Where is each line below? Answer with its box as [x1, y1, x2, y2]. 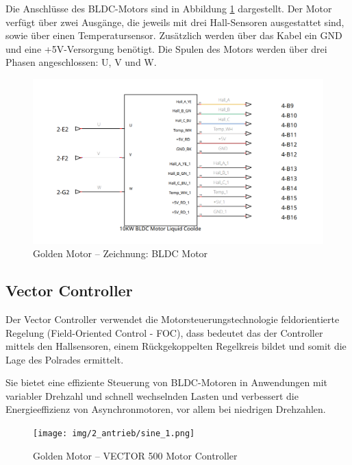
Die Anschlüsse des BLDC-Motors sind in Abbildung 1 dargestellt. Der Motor [5, 1, 332, 15]
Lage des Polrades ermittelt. [5, 352, 124, 366]
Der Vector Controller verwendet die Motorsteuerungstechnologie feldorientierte [5, 311, 340, 326]
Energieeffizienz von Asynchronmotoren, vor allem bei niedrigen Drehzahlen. [5, 402, 326, 416]
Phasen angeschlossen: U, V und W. [5, 55, 157, 69]
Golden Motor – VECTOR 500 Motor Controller [33, 448, 238, 462]
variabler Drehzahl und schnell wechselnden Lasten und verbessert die [5, 388, 299, 403]
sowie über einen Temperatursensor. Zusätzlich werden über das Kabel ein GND [5, 28, 342, 43]
